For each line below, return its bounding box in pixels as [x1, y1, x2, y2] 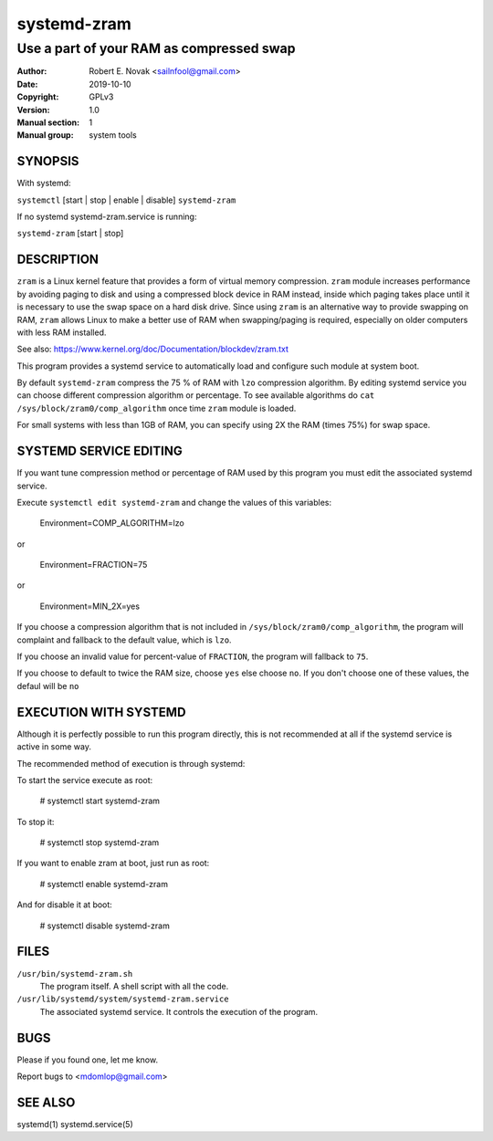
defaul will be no [16, 680, 79, 691]
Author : [16, 66, 47, 77]
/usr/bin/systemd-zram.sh [16, 968, 133, 979]
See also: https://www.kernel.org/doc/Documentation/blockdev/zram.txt [16, 343, 289, 355]
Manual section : [16, 117, 80, 128]
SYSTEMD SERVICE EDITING [16, 444, 183, 459]
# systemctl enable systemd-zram [39, 878, 169, 889]
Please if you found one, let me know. [16, 1054, 159, 1065]
